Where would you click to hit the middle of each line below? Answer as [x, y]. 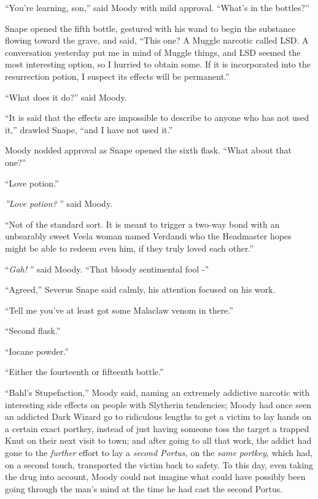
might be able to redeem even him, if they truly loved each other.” [129, 248]
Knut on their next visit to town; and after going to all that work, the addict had [158, 440]
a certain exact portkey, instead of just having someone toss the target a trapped [157, 428]
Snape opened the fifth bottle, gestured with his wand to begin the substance [150, 28]
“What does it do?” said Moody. [66, 97]
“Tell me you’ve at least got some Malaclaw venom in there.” [119, 310]
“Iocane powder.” [37, 351]
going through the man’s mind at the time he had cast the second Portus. [144, 488]
